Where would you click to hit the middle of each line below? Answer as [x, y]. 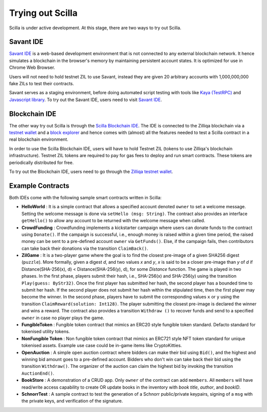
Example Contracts [39, 186]
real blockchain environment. [39, 139]
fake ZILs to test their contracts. [42, 84]
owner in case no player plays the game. [63, 318]
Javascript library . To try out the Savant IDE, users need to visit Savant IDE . [86, 100]
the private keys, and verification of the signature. [72, 401]
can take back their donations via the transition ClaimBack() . [85, 248]
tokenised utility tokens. [46, 332]
